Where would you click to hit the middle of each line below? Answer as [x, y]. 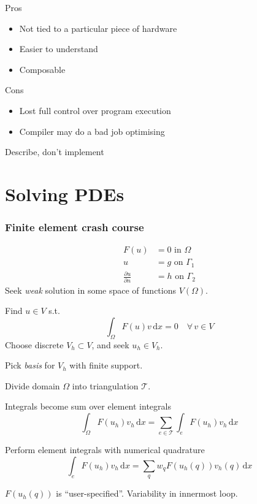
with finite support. [106, 365]
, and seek [110, 344]
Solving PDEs [65, 193]
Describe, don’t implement [55, 152]
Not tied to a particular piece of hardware [98, 28]
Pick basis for [30, 365]
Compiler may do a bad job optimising [92, 131]
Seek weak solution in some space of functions [90, 290]
